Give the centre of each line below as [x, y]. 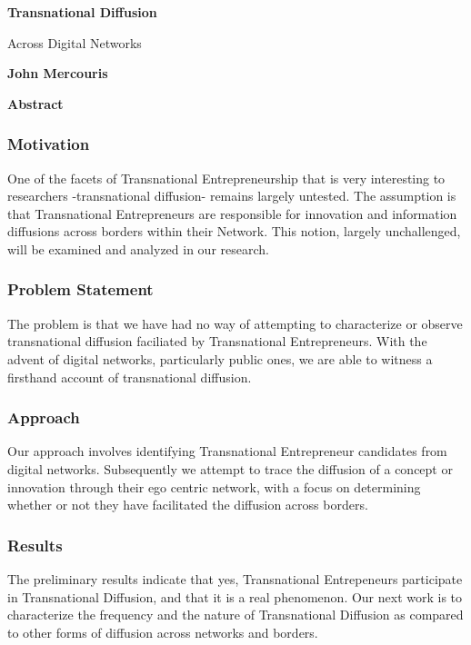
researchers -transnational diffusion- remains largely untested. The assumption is [232, 196]
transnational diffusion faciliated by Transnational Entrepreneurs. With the [217, 341]
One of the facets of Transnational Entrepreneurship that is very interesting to [226, 178]
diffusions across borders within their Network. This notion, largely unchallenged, [234, 231]
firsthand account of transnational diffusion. [130, 377]
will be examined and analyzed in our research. [138, 248]
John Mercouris [58, 73]
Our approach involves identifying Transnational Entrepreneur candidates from [227, 451]
